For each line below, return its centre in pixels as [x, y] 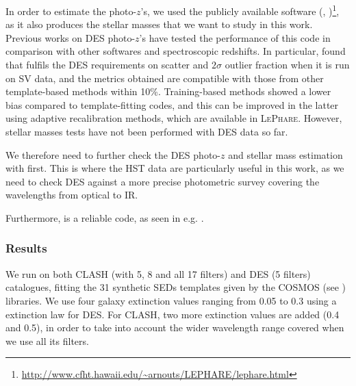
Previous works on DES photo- [71, 37]
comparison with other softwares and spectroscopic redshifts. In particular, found [176, 51]
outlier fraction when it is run [287, 65]
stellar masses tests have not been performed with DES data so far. [147, 131]
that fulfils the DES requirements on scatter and [107, 65]
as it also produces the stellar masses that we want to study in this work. [159, 24]
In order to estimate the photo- [71, 11]
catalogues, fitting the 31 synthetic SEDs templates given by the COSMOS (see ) [176, 287]
